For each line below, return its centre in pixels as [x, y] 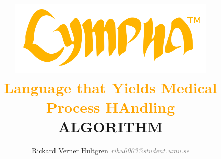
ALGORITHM [111, 127]
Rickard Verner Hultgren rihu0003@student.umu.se [111, 151]
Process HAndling [111, 106]
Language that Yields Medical [111, 87]
